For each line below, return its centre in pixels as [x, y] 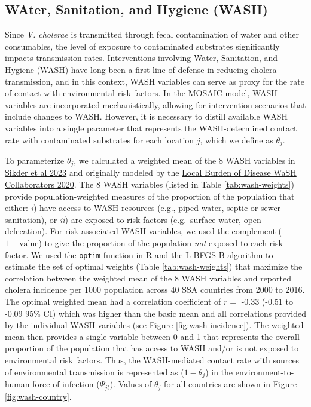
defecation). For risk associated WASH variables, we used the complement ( [144, 231]
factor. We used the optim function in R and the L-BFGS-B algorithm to [139, 254]
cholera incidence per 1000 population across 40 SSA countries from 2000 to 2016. [155, 290]
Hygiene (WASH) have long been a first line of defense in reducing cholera [141, 69]
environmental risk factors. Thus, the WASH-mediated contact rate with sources [152, 360]
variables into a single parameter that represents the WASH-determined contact [151, 128]
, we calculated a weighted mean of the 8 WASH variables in [185, 160]
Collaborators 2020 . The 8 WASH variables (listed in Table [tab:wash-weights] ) [150, 184]
